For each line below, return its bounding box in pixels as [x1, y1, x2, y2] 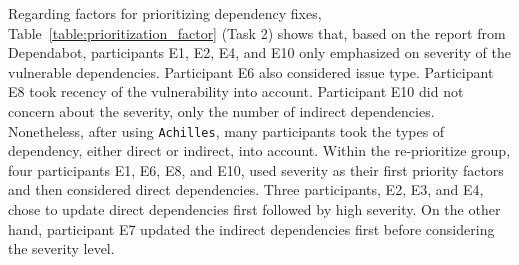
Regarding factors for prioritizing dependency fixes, [8, 3, 322, 23]
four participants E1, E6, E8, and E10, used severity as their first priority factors [8, 159, 504, 180]
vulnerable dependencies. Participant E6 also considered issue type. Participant [8, 61, 494, 82]
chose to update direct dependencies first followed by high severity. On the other [8, 199, 501, 219]
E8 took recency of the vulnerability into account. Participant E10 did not [8, 81, 464, 102]
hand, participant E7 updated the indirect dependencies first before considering [8, 218, 495, 239]
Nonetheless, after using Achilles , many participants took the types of [8, 120, 445, 141]
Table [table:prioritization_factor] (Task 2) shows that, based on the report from [8, 22, 506, 43]
